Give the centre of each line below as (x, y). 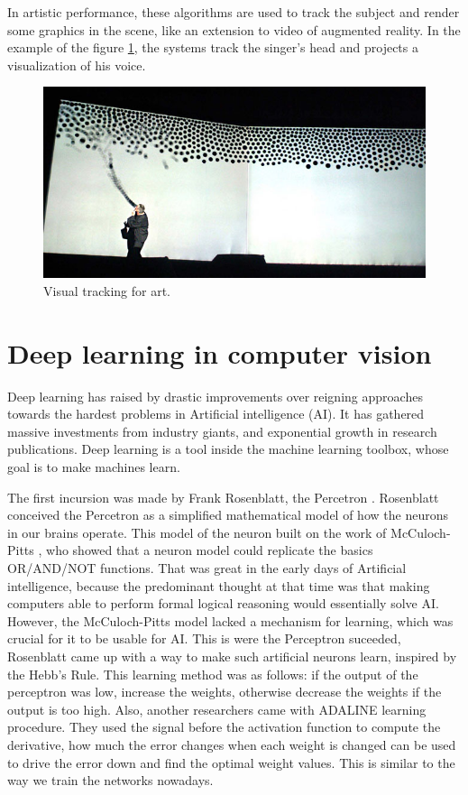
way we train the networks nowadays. (110, 780)
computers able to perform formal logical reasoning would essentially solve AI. (223, 603)
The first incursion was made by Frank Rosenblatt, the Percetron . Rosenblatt (223, 497)
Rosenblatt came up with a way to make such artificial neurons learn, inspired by (232, 656)
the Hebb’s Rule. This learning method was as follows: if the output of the (213, 674)
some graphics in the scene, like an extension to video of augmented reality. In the (234, 29)
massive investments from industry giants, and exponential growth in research (222, 431)
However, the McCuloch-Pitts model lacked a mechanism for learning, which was (230, 620)
